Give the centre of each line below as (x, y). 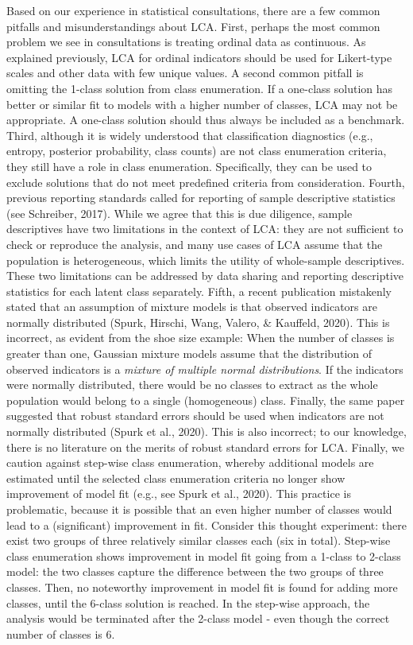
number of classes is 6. (61, 633)
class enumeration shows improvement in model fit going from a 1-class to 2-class (204, 556)
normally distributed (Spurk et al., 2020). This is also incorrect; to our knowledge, (206, 431)
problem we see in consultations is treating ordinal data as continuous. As (186, 42)
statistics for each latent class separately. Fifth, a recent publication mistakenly (199, 291)
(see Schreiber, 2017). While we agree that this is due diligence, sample (179, 213)
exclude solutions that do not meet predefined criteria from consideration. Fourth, (206, 182)
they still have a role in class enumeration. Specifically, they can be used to (189, 166)
